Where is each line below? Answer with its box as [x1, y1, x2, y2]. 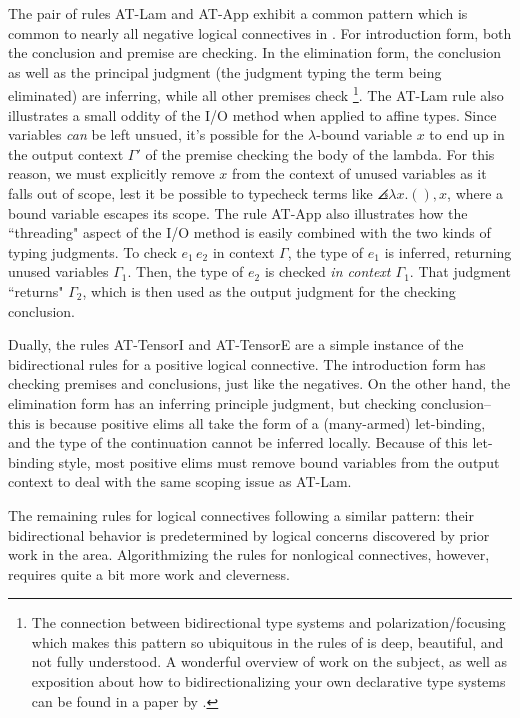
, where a [447, 183, 504, 203]
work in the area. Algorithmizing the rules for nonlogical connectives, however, [8, 544, 490, 565]
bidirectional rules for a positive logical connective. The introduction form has [8, 353, 486, 374]
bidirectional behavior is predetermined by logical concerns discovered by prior [8, 524, 490, 545]
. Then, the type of [127, 261, 244, 282]
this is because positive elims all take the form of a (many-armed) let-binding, [8, 412, 486, 433]
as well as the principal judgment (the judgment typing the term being [8, 61, 442, 82]
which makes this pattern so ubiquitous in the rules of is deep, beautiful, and [31, 631, 504, 652]
